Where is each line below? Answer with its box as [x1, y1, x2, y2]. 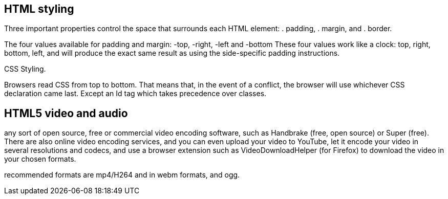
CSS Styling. [4, 64, 46, 74]
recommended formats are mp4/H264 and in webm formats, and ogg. [4, 170, 240, 180]
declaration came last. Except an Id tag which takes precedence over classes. [4, 89, 267, 98]
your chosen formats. [4, 154, 76, 164]
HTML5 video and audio [4, 106, 128, 120]
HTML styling [4, 3, 74, 15]
